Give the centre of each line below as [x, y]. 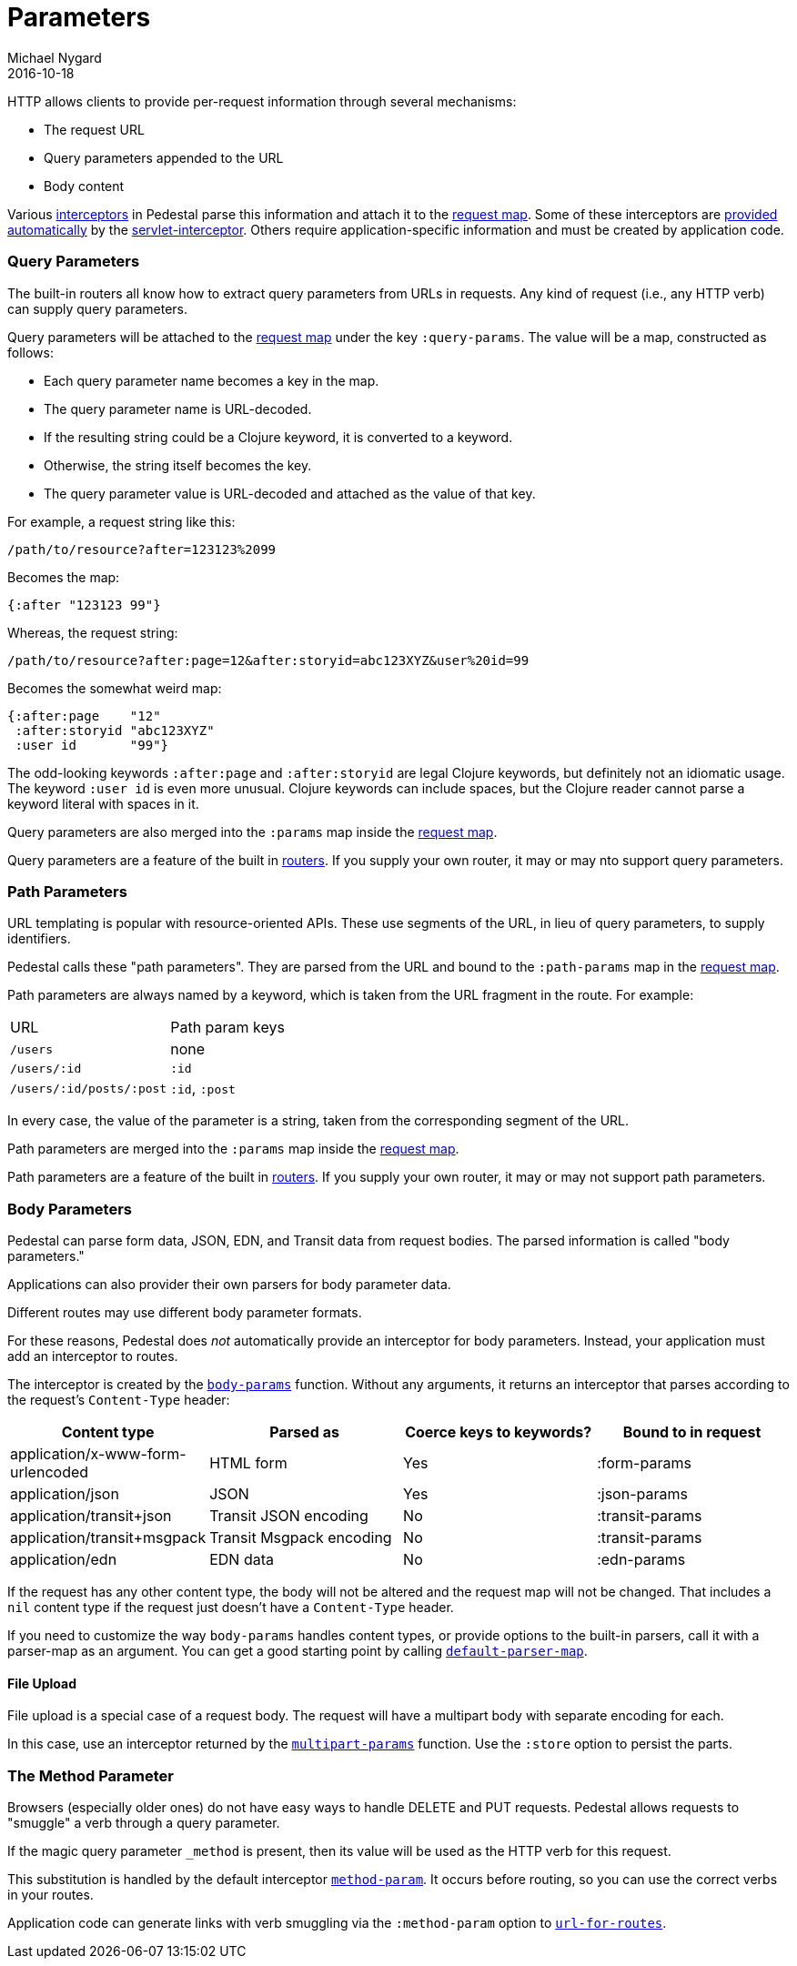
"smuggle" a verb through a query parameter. [144, 1822]
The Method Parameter [91, 1775]
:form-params [644, 1463]
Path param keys [227, 1028]
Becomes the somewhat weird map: [115, 688]
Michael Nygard [55, 57]
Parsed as [304, 1432]
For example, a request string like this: [121, 521]
